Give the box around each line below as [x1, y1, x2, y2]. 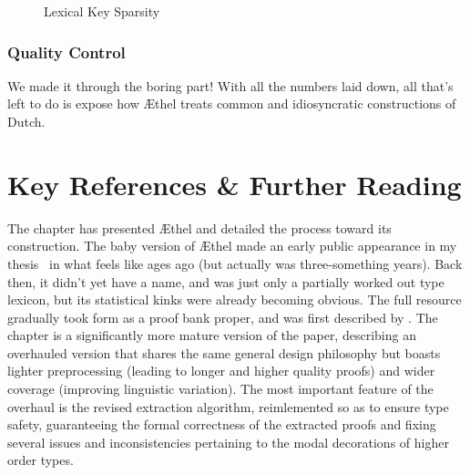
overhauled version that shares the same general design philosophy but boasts [7, 343, 441, 362]
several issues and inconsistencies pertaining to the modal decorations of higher [7, 432, 449, 451]
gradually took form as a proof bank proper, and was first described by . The [7, 307, 438, 326]
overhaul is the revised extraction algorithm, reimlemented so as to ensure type [7, 397, 449, 416]
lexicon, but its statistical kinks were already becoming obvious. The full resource [7, 290, 462, 309]
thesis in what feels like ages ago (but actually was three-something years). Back [7, 253, 463, 273]
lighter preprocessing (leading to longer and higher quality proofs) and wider [7, 361, 435, 380]
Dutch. [7, 112, 46, 130]
